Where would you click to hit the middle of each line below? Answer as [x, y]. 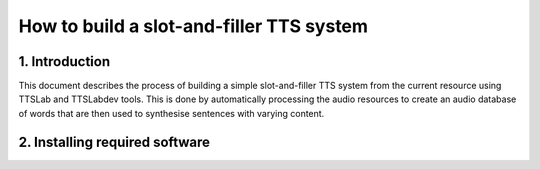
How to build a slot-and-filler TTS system [193, 26]
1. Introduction [64, 61]
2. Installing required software [114, 141]
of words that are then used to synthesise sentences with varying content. [171, 113]
